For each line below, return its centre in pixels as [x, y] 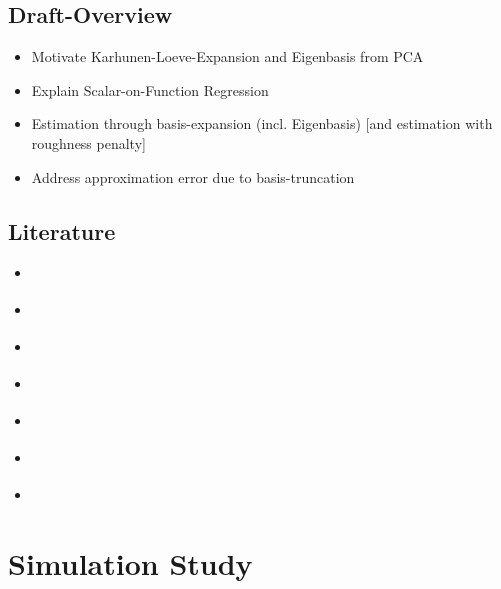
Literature [62, 230]
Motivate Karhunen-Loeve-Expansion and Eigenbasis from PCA [227, 56]
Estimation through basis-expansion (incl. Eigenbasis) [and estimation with [262, 123]
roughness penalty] [88, 142]
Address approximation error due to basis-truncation [193, 176]
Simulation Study [130, 563]
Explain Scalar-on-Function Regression [150, 89]
